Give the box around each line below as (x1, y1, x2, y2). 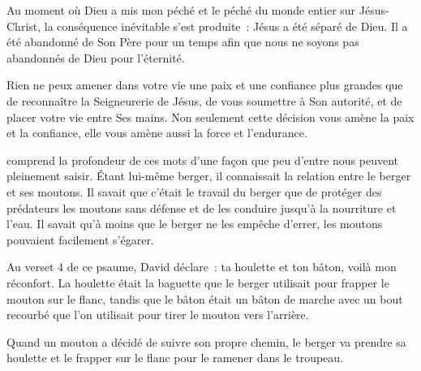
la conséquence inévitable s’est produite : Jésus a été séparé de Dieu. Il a (44, 17, 408, 34)
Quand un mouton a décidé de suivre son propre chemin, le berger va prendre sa (6, 333, 406, 350)
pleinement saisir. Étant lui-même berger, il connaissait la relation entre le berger (6, 167, 411, 184)
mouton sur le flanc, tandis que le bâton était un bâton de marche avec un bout (6, 290, 403, 307)
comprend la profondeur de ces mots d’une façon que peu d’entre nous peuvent (6, 151, 399, 168)
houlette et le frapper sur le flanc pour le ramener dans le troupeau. (6, 349, 344, 366)
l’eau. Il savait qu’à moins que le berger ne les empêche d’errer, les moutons (6, 215, 383, 232)
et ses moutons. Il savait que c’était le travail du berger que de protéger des (6, 183, 382, 200)
